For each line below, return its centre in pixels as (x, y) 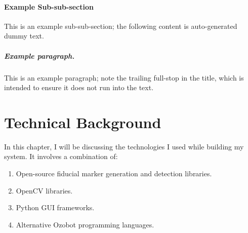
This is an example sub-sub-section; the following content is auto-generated (121, 26)
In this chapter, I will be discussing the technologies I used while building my (124, 146)
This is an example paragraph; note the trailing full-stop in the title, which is (124, 77)
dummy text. (24, 36)
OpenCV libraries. (44, 190)
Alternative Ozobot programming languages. (85, 224)
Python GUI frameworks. (55, 207)
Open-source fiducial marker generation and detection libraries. (114, 173)
